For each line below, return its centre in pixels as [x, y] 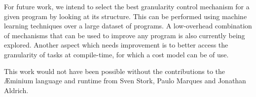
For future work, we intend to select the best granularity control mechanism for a [127, 6]
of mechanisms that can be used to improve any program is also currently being [125, 35]
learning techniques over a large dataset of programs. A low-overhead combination [128, 26]
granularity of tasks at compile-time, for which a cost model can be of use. [116, 54]
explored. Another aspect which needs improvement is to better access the [116, 45]
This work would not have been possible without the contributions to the [115, 71]
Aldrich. [16, 90]
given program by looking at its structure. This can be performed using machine [126, 16]
